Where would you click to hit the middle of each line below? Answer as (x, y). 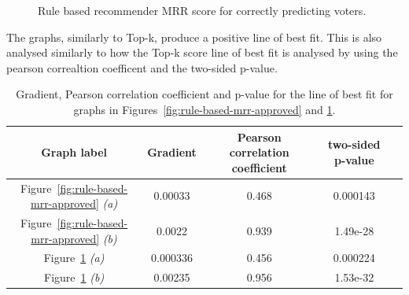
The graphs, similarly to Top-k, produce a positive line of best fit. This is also (194, 37)
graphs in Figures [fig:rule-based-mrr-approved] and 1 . (204, 109)
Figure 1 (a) (74, 258)
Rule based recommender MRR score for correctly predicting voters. (202, 10)
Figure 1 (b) (74, 277)
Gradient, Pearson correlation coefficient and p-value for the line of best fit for (204, 94)
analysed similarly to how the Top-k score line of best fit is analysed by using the (202, 52)
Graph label (74, 152)
